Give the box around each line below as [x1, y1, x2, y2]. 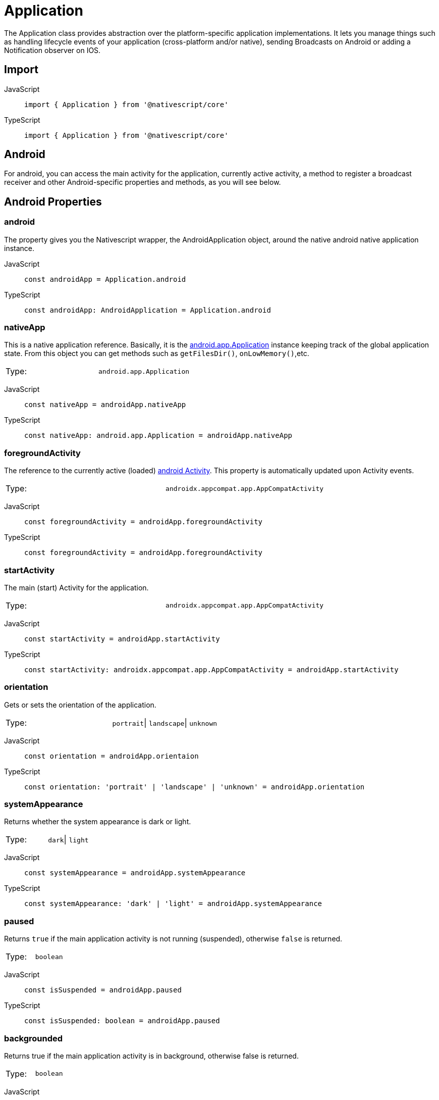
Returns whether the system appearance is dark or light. [4, 817, 191, 826]
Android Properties [4, 195, 102, 208]
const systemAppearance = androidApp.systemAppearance [24, 869, 246, 877]
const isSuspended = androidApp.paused [24, 986, 182, 994]
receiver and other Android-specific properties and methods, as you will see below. [4, 178, 281, 187]
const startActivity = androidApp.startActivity [24, 634, 220, 643]
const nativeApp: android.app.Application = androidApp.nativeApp [24, 431, 293, 440]
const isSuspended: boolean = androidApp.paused [24, 1017, 220, 1025]
